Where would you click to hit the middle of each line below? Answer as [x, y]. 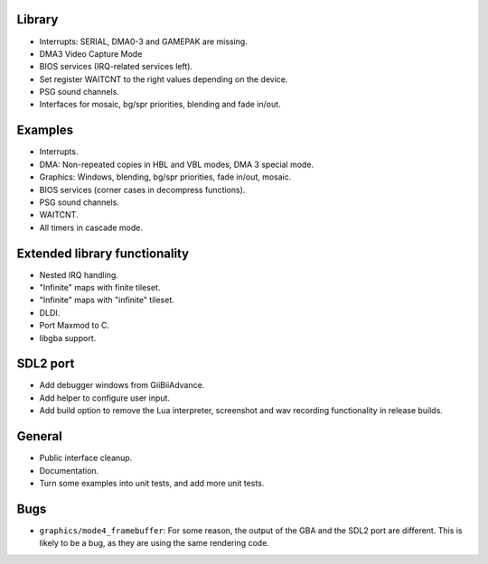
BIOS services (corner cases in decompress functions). [142, 190]
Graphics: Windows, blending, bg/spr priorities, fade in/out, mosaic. [165, 177]
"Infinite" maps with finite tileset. [100, 288]
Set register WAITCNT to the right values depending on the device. [164, 79]
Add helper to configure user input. [105, 398]
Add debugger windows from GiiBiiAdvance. [122, 385]
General [40, 436]
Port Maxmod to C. [75, 326]
